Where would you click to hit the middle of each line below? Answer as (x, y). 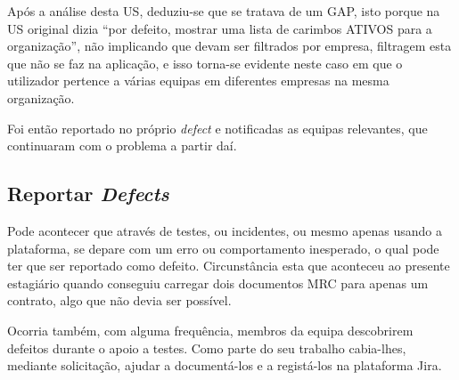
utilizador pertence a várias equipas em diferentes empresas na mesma (198, 81)
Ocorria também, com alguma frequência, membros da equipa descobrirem (210, 330)
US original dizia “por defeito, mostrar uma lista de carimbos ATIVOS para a (220, 28)
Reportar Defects (88, 194)
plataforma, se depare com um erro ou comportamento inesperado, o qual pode (223, 248)
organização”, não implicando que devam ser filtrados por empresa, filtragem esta (229, 46)
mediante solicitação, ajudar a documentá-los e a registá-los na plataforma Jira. (225, 365)
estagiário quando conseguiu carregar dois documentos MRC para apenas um (218, 283)
